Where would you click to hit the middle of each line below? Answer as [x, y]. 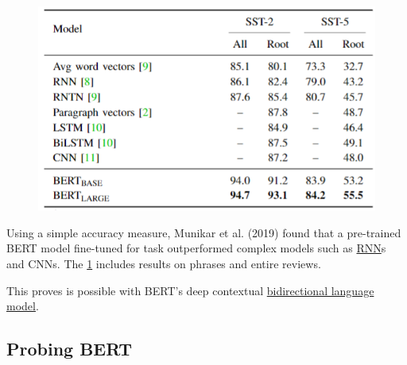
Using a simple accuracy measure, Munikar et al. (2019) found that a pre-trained [204, 232]
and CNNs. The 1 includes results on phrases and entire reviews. [164, 263]
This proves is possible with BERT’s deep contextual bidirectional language [190, 290]
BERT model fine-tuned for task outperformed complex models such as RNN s [196, 248]
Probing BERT [70, 349]
